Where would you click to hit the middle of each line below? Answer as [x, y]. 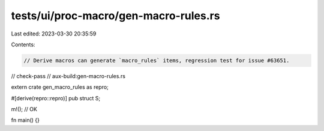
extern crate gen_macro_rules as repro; [60, 87]
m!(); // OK [24, 109]
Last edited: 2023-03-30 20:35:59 [54, 34]
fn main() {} [25, 120]
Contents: [23, 44]
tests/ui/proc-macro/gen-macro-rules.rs [115, 16]
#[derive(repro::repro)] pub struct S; [56, 98]
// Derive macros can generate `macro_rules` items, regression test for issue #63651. [157, 60]
